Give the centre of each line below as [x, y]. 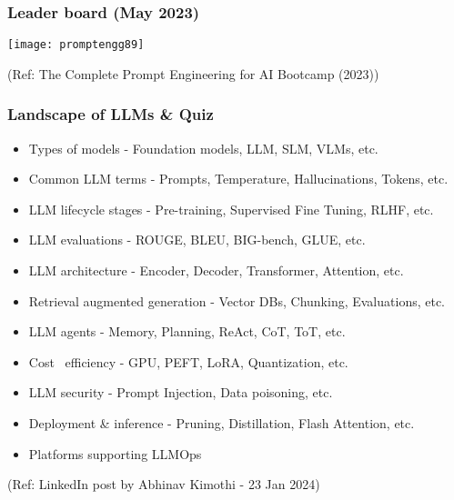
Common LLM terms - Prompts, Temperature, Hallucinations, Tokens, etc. [238, 179]
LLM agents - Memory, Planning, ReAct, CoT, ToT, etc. [187, 331]
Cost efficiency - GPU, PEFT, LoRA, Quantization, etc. [188, 361]
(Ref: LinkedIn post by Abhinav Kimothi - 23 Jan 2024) [164, 484]
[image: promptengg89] [76, 45]
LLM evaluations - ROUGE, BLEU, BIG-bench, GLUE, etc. [197, 240]
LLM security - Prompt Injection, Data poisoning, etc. [181, 392]
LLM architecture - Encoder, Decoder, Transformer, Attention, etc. [216, 270]
